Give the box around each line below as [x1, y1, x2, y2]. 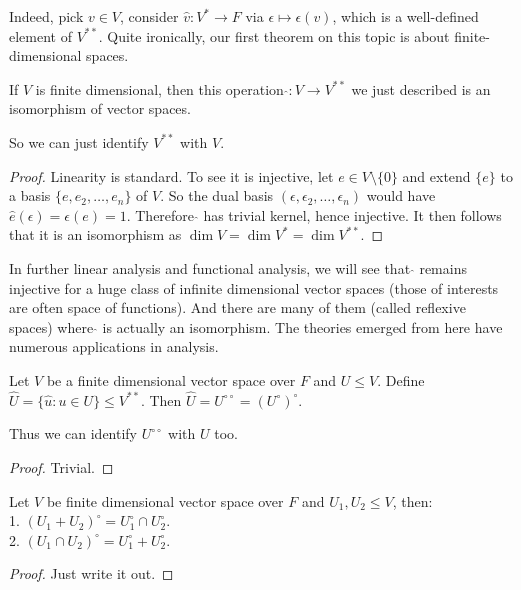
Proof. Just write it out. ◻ [9, 563, 174, 584]
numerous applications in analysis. [9, 336, 219, 357]
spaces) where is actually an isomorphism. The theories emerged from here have [9, 316, 503, 337]
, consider [120, 6, 179, 26]
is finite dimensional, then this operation [35, 78, 284, 99]
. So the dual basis [160, 185, 274, 206]
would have [366, 185, 436, 206]
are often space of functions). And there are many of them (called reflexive [9, 297, 466, 318]
